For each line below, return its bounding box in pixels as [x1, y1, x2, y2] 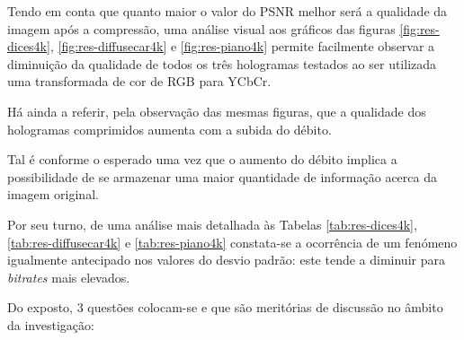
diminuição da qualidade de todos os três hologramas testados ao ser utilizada [7, 54, 437, 73]
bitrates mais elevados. [7, 267, 130, 286]
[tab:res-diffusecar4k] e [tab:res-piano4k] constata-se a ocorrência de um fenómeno [7, 232, 458, 251]
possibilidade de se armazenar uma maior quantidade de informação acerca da [7, 167, 437, 186]
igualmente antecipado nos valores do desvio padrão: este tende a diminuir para [7, 250, 445, 269]
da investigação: [7, 315, 94, 334]
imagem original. [7, 185, 99, 204]
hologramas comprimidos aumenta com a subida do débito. [7, 119, 332, 138]
